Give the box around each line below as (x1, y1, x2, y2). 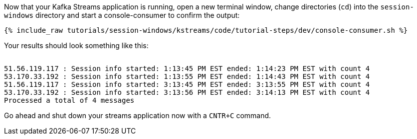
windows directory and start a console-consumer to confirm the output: (4, 11, 240, 19)
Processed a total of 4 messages (4, 96, 135, 104)
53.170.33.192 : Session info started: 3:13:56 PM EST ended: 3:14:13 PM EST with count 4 (4, 88, 370, 96)
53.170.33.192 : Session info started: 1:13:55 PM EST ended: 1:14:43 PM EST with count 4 (4, 72, 370, 80)
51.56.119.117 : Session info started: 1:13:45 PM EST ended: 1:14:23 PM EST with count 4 (4, 65, 370, 72)
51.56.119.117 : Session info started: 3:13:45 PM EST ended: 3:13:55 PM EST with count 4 (4, 80, 370, 88)
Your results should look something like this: (4, 41, 149, 50)
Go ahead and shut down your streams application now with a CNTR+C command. (4, 111, 271, 120)
